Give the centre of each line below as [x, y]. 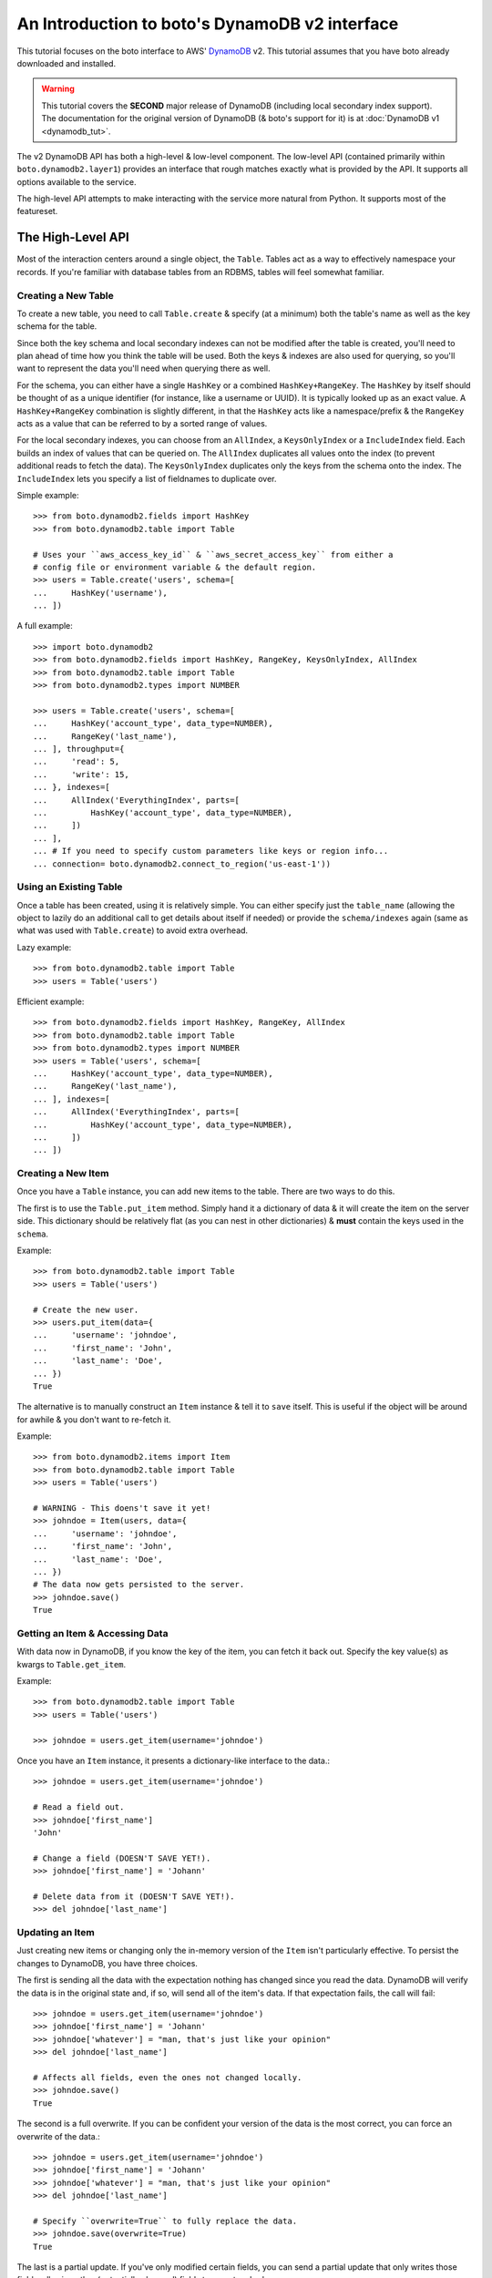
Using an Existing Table [70, 887]
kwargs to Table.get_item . [72, 1664]
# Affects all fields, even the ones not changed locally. [168, 2077]
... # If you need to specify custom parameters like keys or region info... [211, 851]
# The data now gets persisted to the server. [139, 1585]
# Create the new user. [86, 1309]
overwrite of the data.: [58, 2136]
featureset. [37, 211]
